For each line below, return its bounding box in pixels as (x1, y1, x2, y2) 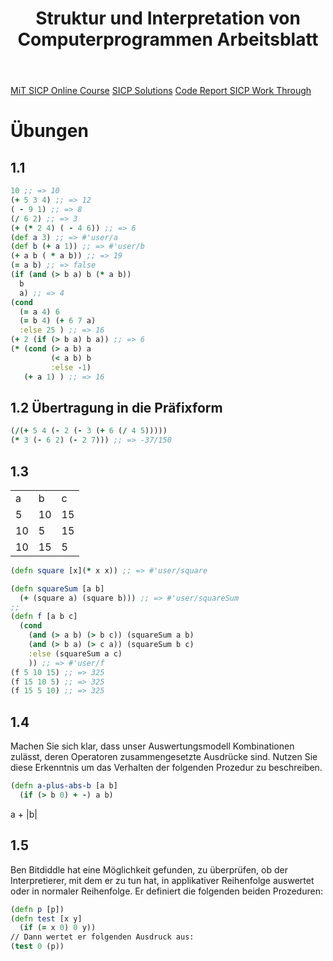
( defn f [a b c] (10, 612, 78, 622)
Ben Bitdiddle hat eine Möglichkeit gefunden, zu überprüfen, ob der (10, 863, 288, 876)
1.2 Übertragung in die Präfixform (10, 399, 223, 416)
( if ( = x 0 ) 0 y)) (19, 923, 97, 933)
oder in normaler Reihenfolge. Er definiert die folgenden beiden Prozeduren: (10, 885, 323, 897)
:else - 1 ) (50, 362, 92, 372)
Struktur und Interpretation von (35, 7, 301, 30)
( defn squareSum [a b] (10, 583, 105, 594)
